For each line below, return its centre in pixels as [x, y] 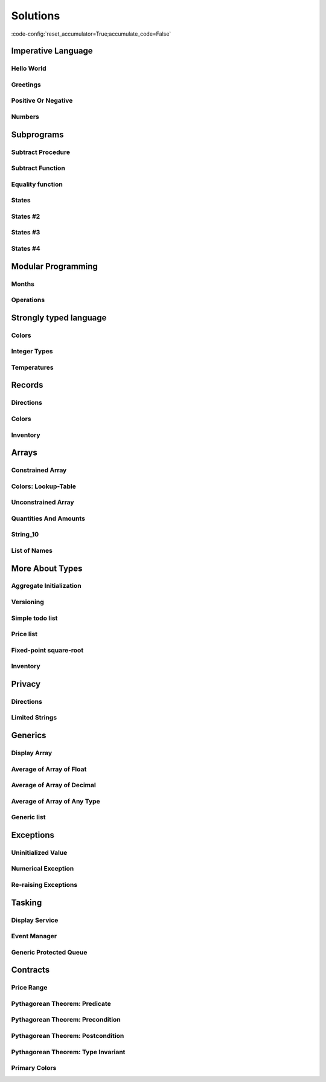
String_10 [25, 535]
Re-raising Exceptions [44, 884]
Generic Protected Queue [49, 952]
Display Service [35, 920]
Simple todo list [34, 618]
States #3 [26, 233]
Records [27, 385]
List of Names [32, 550]
